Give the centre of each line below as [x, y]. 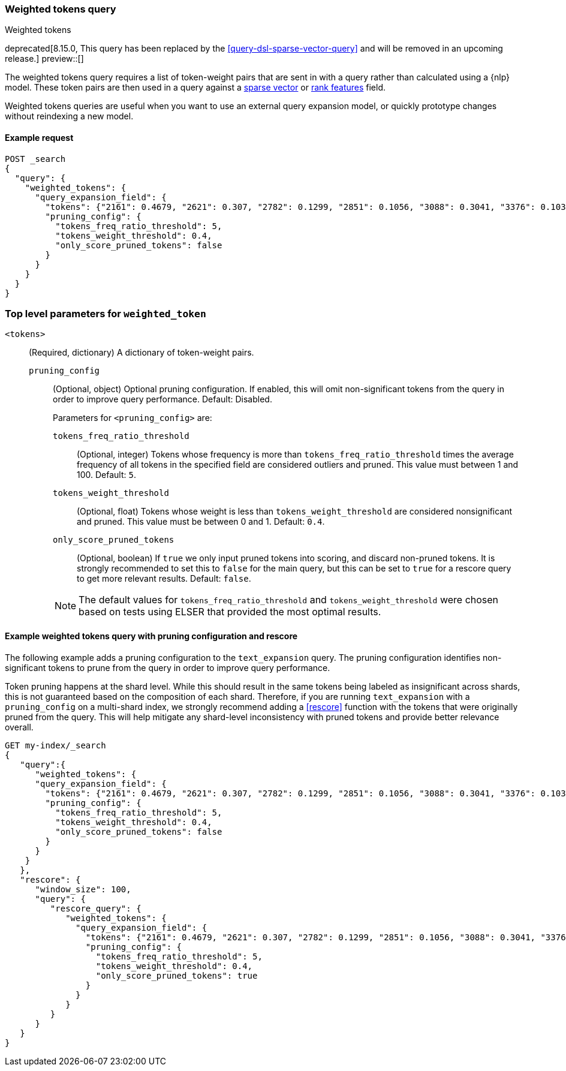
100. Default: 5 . [106, 475]
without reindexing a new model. [69, 116]
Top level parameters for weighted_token [106, 313]
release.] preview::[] [44, 59]
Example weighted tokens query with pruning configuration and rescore [151, 636]
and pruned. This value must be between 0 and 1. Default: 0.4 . [201, 522]
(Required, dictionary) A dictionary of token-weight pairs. [141, 353]
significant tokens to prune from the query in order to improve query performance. [168, 667]
